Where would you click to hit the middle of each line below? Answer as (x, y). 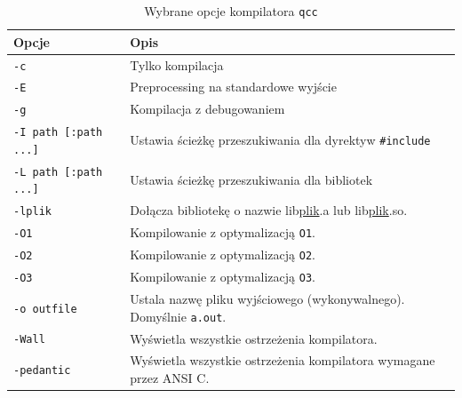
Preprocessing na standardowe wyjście (233, 87)
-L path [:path (58, 172)
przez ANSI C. (170, 377)
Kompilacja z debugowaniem (207, 109)
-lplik (32, 212)
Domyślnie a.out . (178, 316)
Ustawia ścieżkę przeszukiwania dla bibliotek (251, 179)
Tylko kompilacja (177, 64)
